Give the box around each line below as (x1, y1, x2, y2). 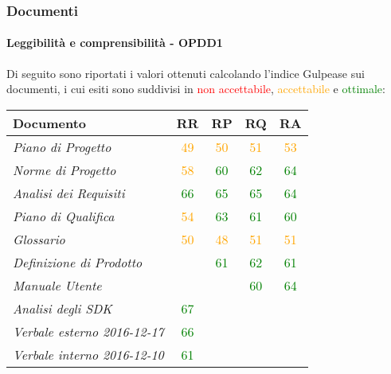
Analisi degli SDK (13, 298, 112, 318)
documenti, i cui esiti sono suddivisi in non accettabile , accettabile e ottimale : (6, 80, 385, 97)
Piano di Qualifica (13, 206, 115, 225)
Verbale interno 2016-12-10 (13, 345, 164, 364)
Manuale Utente (13, 275, 102, 294)
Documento (13, 113, 87, 132)
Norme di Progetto (13, 160, 116, 179)
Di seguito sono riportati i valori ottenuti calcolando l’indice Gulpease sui (6, 64, 365, 81)
